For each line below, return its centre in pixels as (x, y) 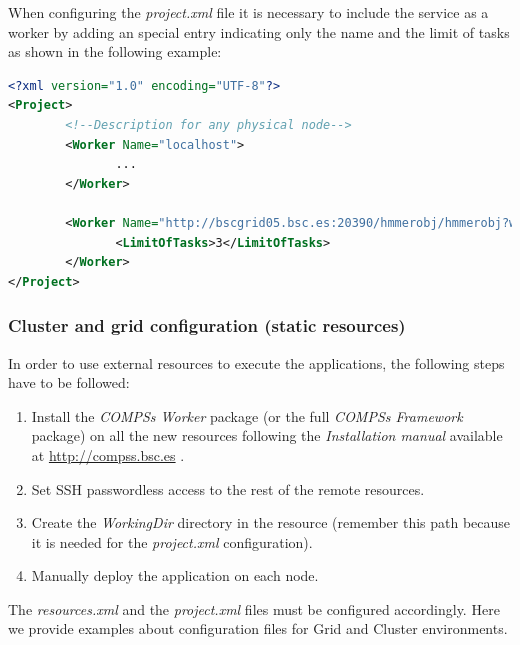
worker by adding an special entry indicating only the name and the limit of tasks (259, 31)
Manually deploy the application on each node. (175, 575)
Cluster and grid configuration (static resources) (207, 325)
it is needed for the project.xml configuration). (172, 541)
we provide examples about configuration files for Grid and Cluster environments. (258, 628)
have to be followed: (69, 382)
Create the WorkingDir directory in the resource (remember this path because (271, 522)
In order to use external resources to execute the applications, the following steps (256, 362)
